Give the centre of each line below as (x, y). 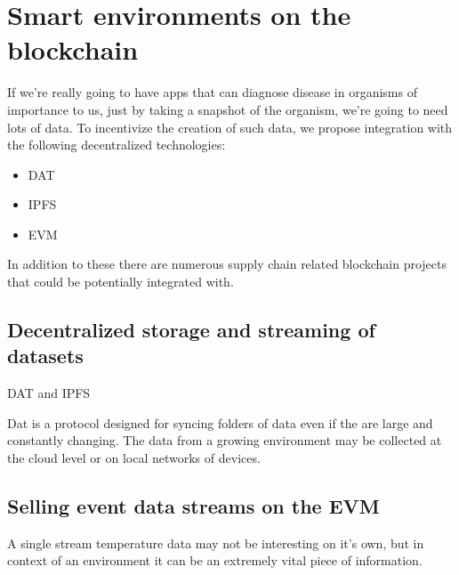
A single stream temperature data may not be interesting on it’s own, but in (216, 543)
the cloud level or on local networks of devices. (134, 458)
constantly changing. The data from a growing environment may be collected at (225, 440)
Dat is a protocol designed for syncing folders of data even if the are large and (220, 422)
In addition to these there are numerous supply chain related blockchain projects (227, 264)
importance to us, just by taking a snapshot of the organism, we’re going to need (228, 109)
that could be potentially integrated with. (121, 282)
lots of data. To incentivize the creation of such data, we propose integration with (230, 127)
